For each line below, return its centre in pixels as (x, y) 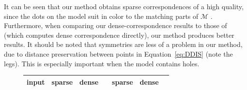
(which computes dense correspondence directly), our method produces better (119, 35)
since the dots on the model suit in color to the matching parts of (101, 16)
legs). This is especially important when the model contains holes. (102, 63)
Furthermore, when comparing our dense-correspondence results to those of (116, 25)
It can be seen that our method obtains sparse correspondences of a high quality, (124, 6)
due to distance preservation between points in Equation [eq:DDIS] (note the (118, 53)
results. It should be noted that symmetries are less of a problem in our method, (123, 44)
